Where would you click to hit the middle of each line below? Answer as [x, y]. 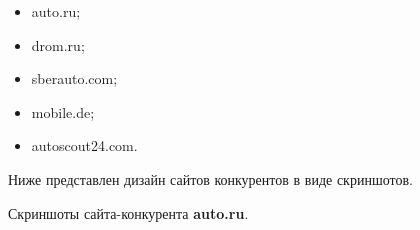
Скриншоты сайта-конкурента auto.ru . [128, 212]
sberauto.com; [74, 78]
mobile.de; [63, 111]
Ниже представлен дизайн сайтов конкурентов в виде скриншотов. [210, 178]
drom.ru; [58, 44]
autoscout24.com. [84, 145]
